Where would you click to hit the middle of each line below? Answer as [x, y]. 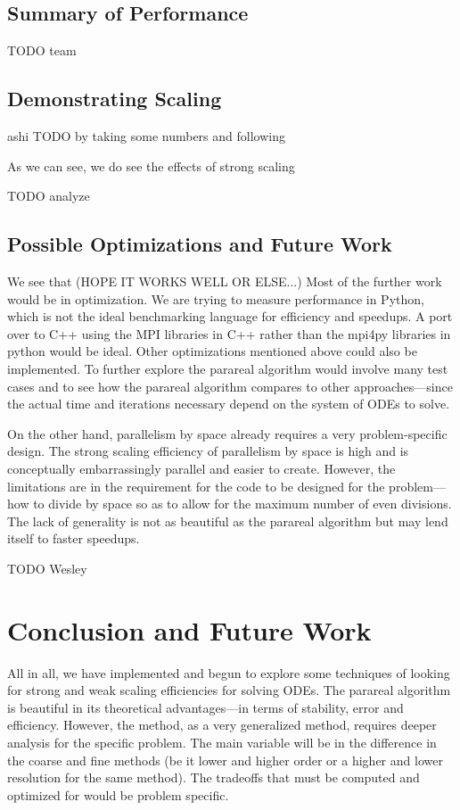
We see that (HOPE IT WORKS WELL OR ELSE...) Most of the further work [225, 281]
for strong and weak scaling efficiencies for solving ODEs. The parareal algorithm [229, 690]
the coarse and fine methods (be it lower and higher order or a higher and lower [225, 760]
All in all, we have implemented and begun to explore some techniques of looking [229, 672]
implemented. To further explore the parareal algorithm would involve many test [228, 368]
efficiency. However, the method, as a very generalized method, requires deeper [222, 725]
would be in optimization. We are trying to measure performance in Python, [216, 298]
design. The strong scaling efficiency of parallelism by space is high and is [208, 451]
